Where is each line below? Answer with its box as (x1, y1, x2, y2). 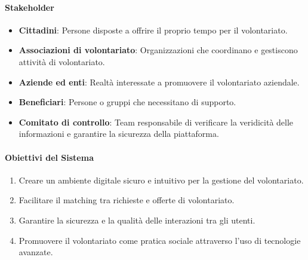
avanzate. (19, 246, 53, 258)
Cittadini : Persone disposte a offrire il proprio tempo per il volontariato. (19, 23, 288, 36)
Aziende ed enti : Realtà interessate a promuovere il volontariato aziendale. (19, 75, 300, 88)
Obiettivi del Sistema (5, 151, 94, 163)
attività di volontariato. (19, 55, 105, 68)
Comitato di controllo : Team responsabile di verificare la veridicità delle (19, 115, 294, 128)
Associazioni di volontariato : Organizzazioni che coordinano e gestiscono (19, 44, 298, 56)
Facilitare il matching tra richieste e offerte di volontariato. (19, 194, 235, 206)
